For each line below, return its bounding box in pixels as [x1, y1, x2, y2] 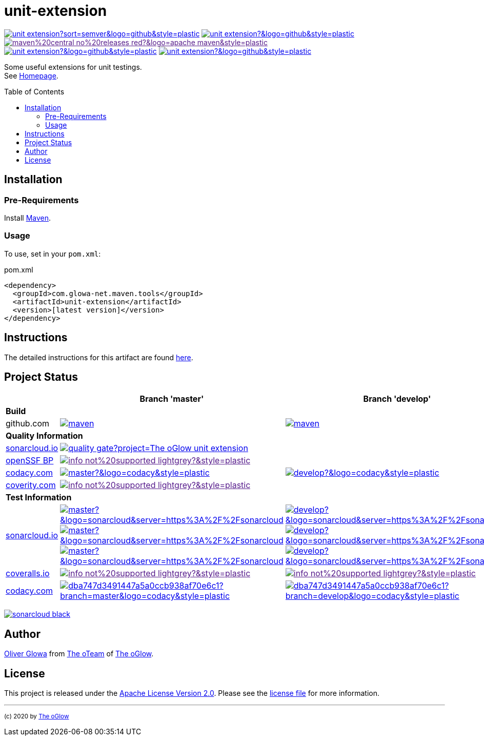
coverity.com [6, 480, 56, 491]
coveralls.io [6, 568, 50, 579]
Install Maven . [4, 213, 51, 222]
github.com [6, 418, 49, 429]
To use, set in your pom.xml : [4, 249, 101, 258]
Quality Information [6, 431, 83, 441]
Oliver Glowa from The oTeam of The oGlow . [4, 649, 154, 658]
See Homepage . [4, 71, 58, 80]
